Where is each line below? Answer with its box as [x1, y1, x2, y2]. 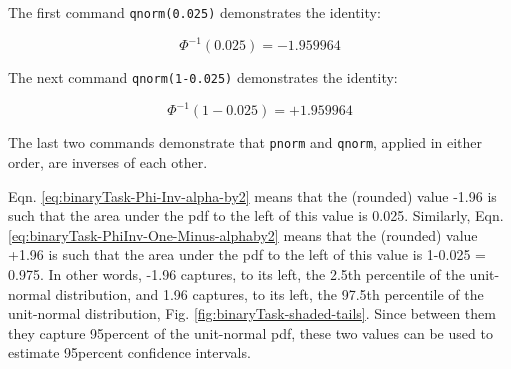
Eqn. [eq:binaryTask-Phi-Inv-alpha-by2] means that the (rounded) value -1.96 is [8, 185, 497, 206]
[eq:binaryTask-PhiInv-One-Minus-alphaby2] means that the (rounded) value [8, 224, 478, 245]
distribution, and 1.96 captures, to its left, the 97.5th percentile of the [55, 283, 484, 304]
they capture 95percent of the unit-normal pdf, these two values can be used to [8, 322, 493, 343]
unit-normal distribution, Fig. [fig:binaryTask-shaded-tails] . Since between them [8, 303, 496, 324]
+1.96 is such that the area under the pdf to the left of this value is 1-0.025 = [8, 244, 486, 265]
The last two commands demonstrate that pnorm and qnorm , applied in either [8, 132, 483, 153]
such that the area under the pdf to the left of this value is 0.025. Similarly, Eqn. [8, 205, 504, 226]
